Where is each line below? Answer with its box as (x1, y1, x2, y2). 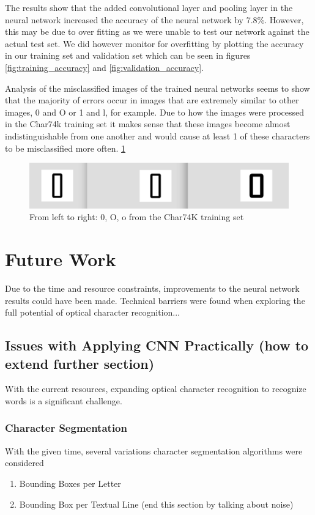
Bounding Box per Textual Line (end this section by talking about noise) (19, 497, 294, 510)
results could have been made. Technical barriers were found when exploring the (5, 294, 305, 306)
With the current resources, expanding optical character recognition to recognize (5, 382, 306, 395)
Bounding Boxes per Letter (19, 476, 121, 489)
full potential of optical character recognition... (5, 306, 180, 319)
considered (5, 456, 44, 469)
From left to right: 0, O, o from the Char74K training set (29, 210, 244, 223)
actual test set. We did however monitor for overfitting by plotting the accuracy (5, 37, 304, 50)
